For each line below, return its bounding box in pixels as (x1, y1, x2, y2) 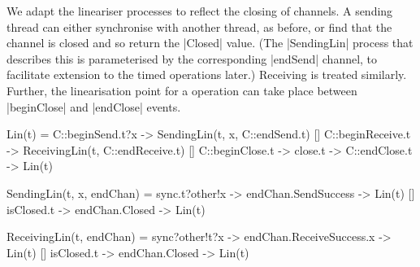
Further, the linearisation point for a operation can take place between (6, 81, 357, 98)
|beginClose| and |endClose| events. (6, 98, 181, 115)
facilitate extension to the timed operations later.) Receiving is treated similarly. (6, 66, 407, 83)
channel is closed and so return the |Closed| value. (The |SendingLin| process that (6, 34, 414, 51)
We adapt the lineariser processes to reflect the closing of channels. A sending (6, 2, 393, 19)
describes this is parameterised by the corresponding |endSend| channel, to (6, 50, 378, 67)
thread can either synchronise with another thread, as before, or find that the (6, 18, 392, 35)
